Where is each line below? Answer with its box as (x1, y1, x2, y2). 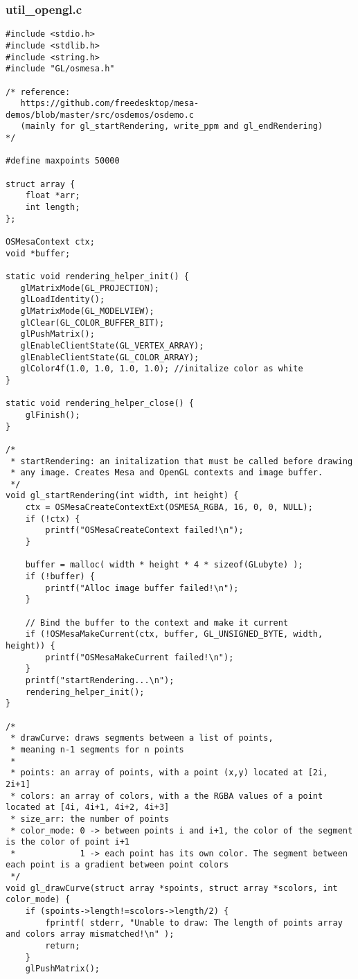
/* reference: (6, 87, 71, 97)
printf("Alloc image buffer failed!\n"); (45, 583, 239, 593)
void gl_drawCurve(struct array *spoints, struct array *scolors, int (6, 883, 338, 893)
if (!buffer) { (25, 572, 95, 582)
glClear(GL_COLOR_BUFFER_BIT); (20, 317, 165, 328)
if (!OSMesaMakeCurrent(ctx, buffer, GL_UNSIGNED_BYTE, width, (25, 629, 323, 640)
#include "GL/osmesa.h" (6, 64, 115, 74)
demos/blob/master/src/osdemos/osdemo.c (6, 109, 195, 120)
